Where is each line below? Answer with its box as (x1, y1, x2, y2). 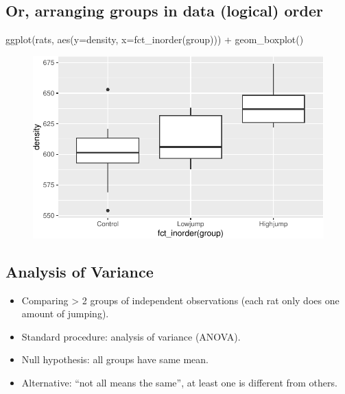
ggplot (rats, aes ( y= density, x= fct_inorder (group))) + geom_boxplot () (5, 32, 304, 47)
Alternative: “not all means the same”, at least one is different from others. (21, 375, 337, 389)
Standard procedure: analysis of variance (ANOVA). (21, 329, 241, 343)
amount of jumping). (21, 306, 109, 321)
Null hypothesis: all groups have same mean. (21, 352, 209, 367)
